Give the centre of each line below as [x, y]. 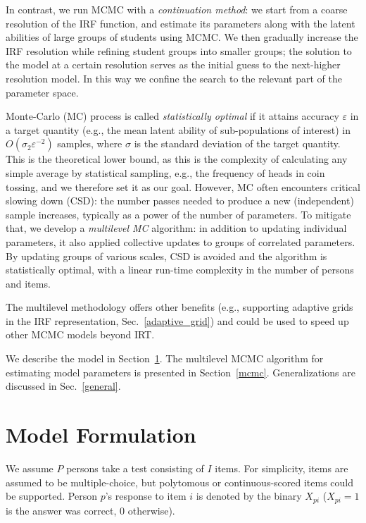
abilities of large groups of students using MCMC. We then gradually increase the [182, 37]
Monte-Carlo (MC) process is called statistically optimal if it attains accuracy [172, 116]
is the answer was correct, [61, 510]
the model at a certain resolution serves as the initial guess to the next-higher [173, 64]
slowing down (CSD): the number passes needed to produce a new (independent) [180, 201]
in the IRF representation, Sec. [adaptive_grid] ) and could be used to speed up [177, 320]
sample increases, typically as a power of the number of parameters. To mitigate [178, 214]
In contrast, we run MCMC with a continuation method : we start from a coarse [177, 9]
